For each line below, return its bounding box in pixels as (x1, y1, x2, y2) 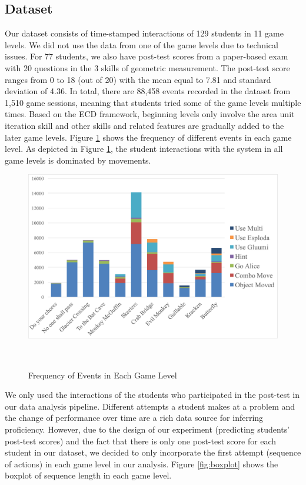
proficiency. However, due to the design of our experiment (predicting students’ (5, 423, 290, 435)
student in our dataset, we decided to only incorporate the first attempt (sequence (5, 446, 301, 459)
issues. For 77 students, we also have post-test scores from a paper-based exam (5, 50, 288, 62)
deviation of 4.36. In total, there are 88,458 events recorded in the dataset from (5, 85, 291, 97)
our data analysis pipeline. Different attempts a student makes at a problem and (5, 400, 295, 412)
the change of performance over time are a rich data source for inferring (5, 411, 264, 424)
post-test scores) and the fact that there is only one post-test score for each (5, 434, 277, 447)
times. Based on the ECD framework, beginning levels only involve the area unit (5, 108, 295, 120)
